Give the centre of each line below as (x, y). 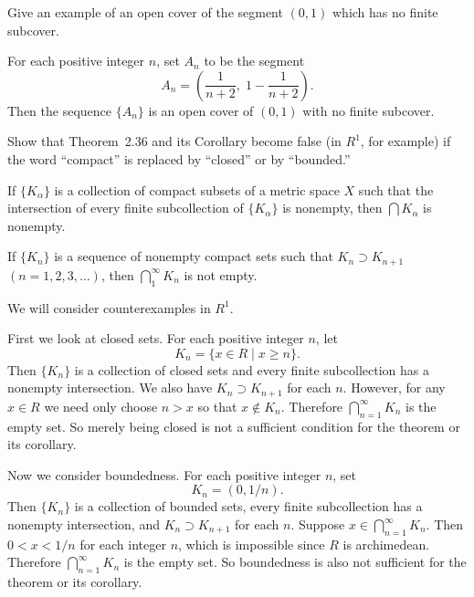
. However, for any (394, 388)
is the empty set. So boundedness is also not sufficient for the (295, 562)
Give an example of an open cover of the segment (145, 12)
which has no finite (385, 12)
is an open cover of (201, 110)
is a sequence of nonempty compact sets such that (194, 256)
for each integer (123, 544)
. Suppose (318, 524)
